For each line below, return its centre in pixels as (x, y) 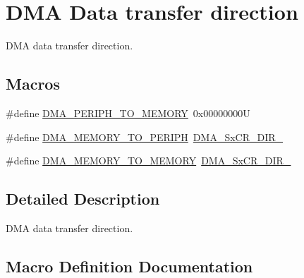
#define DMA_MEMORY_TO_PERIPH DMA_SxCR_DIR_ (145, 137)
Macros (33, 84)
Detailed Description (83, 199)
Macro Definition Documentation (129, 266)
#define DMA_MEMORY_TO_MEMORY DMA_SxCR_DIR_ (148, 161)
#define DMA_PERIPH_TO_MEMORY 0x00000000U (128, 113)
